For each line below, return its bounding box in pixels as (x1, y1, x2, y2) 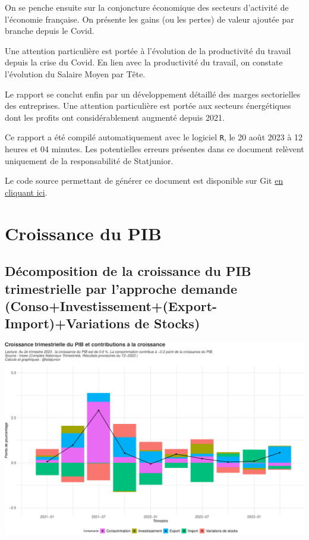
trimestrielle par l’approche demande (5, 279, 238, 297)
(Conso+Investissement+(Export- (5, 296, 217, 315)
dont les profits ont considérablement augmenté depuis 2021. (5, 111, 225, 123)
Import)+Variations (5, 314, 130, 332)
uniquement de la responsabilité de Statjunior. (5, 154, 174, 167)
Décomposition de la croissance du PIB (5, 262, 251, 280)
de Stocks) (134, 314, 200, 332)
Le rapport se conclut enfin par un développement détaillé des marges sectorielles (5, 87, 301, 100)
